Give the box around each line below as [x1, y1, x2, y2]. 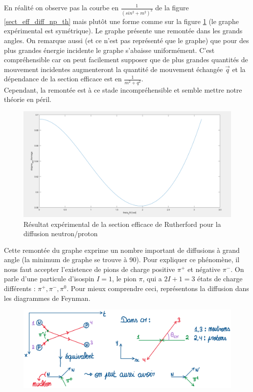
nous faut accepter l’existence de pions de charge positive [4, 264, 175, 274]
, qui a [142, 273, 162, 284]
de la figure [155, 2, 189, 12]
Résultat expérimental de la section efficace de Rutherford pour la [23, 219, 221, 229]
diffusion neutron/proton [23, 228, 98, 239]
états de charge [197, 273, 243, 284]
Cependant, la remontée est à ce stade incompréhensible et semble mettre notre [4, 84, 242, 95]
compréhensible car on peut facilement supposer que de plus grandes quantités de [4, 54, 248, 65]
